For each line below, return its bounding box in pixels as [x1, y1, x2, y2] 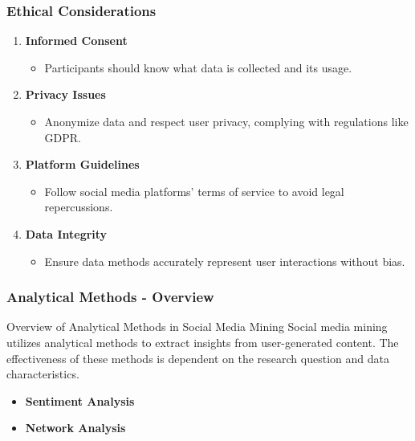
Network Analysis [25, 419, 126, 436]
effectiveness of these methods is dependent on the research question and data [6, 349, 389, 366]
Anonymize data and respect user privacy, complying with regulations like [44, 113, 409, 129]
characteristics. [6, 365, 79, 382]
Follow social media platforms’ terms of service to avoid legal [44, 182, 344, 199]
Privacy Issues [25, 86, 106, 103]
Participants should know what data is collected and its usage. [44, 59, 352, 76]
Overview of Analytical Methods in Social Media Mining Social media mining [6, 318, 388, 335]
